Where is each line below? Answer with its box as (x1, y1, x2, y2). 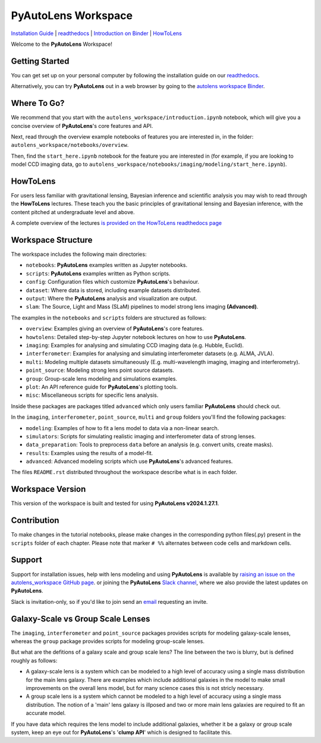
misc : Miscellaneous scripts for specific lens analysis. (26, 391, 159, 399)
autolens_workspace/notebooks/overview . (11, 142, 129, 149)
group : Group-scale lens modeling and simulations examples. (26, 375, 178, 382)
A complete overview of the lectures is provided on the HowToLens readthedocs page (11, 220, 222, 227)
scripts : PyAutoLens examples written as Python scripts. (26, 269, 171, 277)
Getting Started (11, 56, 70, 66)
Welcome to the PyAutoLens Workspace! (11, 40, 112, 48)
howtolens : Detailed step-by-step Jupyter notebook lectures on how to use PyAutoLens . (26, 333, 247, 340)
